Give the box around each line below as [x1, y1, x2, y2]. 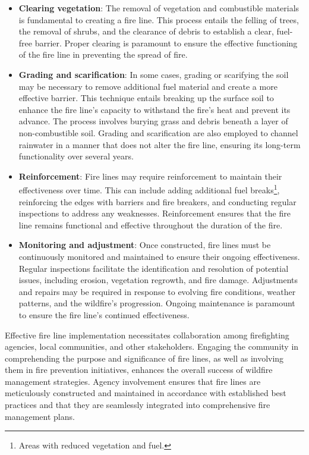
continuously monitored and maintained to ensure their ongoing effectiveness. [18, 250, 300, 262]
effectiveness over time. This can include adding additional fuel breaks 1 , [18, 182, 280, 196]
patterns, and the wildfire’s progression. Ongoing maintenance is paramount [18, 297, 295, 309]
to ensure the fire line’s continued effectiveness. [18, 308, 190, 321]
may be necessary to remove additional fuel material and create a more [18, 80, 278, 92]
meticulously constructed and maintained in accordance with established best [5, 387, 286, 399]
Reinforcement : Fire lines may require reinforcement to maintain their [18, 170, 282, 182]
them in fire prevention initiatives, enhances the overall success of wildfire [5, 363, 273, 376]
